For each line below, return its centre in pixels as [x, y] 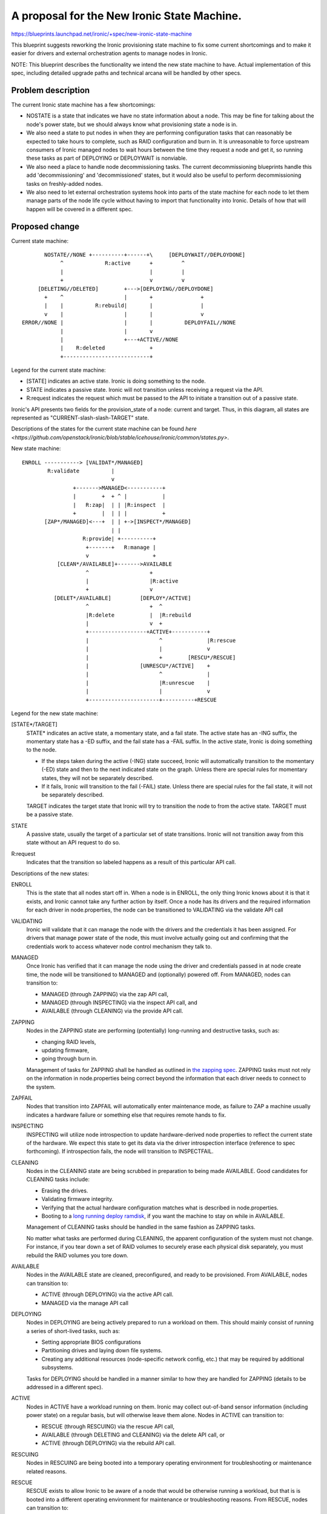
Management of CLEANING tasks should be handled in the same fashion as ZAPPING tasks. [141, 1227]
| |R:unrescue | [148, 683]
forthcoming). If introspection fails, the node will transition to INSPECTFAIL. [120, 1151]
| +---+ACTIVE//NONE [119, 339]
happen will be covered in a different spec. [80, 209]
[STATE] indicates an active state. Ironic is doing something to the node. [116, 381]
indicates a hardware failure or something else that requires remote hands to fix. [126, 1115]
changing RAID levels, [69, 1042]
